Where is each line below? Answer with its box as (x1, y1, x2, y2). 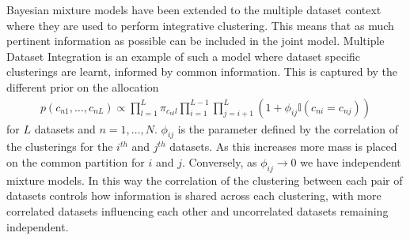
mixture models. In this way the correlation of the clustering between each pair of (6, 171, 403, 188)
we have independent (300, 153, 401, 170)
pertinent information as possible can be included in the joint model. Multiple (6, 32, 385, 49)
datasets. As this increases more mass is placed (169, 138, 397, 155)
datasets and (34, 120, 96, 137)
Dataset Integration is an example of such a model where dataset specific (6, 47, 361, 64)
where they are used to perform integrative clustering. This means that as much (6, 17, 394, 33)
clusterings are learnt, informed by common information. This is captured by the (6, 63, 398, 80)
